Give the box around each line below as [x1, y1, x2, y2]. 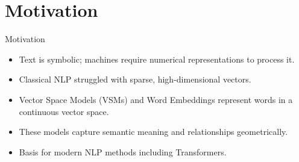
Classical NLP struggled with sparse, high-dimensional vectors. [19, 73, 251, 86]
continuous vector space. [19, 105, 109, 117]
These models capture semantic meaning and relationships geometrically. [19, 125, 288, 138]
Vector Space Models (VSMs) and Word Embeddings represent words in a [19, 93, 293, 105]
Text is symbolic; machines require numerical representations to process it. [19, 52, 295, 65]
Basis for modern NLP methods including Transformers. [19, 145, 227, 158]
